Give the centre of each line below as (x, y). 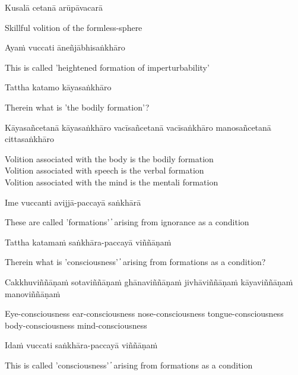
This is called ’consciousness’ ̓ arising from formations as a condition (129, 365)
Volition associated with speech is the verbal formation (104, 170)
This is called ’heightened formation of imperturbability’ (107, 67)
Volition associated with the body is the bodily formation (109, 158)
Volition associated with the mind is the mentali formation (112, 182)
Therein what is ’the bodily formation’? (77, 107)
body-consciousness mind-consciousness (76, 325)
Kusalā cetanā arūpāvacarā (54, 7)
